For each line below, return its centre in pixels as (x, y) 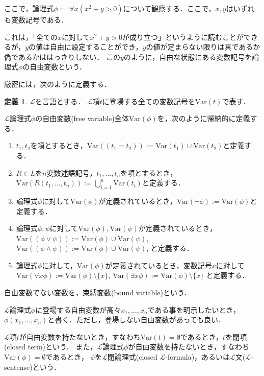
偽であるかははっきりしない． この (62, 56)
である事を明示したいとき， (194, 309)
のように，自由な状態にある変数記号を (188, 56)
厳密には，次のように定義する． (58, 84)
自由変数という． (58, 67)
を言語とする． (60, 101)
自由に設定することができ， (96, 47)
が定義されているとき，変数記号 (159, 265)
